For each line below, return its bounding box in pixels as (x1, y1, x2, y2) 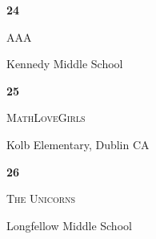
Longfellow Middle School (6, 217, 132, 233)
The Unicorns (6, 190, 76, 207)
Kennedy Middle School (6, 55, 123, 72)
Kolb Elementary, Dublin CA (6, 136, 150, 152)
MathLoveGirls (6, 109, 86, 126)
